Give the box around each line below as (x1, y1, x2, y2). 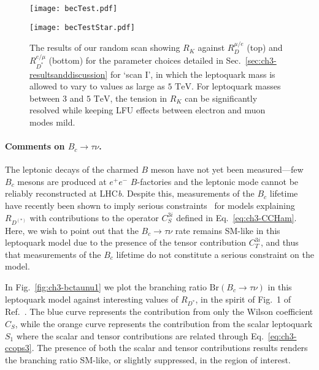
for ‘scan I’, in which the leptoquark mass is (110, 67, 275, 80)
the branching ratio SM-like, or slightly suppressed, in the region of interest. (5, 353, 291, 366)
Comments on (5, 140, 65, 153)
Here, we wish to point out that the (5, 224, 139, 236)
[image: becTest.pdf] (29, 4, 118, 13)
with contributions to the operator (29, 211, 159, 224)
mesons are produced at (17, 175, 107, 187)
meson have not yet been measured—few (150, 163, 304, 176)
